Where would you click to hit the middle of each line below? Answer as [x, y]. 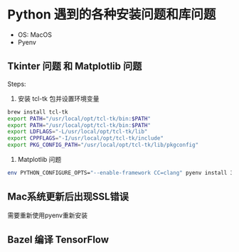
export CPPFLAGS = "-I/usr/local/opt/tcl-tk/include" [85, 138]
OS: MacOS [34, 34]
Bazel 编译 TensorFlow [58, 240]
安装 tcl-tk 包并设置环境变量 [58, 98]
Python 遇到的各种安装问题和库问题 [112, 15]
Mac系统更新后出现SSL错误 [68, 197]
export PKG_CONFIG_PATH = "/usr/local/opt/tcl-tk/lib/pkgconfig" [103, 145]
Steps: [17, 84]
